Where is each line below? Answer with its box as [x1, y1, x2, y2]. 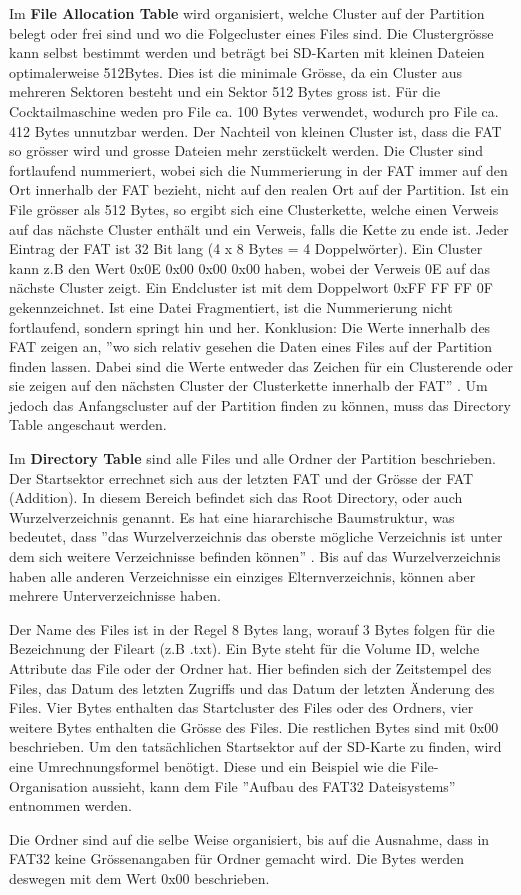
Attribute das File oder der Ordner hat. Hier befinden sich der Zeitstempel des [9, 658, 492, 678]
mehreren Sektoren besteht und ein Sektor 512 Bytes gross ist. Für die [9, 81, 441, 102]
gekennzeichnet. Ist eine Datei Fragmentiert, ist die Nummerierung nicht [9, 296, 453, 317]
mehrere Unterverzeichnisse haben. [9, 585, 221, 606]
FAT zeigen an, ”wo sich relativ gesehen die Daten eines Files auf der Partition [9, 336, 492, 357]
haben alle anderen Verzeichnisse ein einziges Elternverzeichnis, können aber [9, 565, 476, 586]
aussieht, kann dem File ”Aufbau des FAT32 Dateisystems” [92, 775, 456, 796]
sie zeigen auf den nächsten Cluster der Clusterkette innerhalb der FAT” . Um [9, 375, 488, 396]
